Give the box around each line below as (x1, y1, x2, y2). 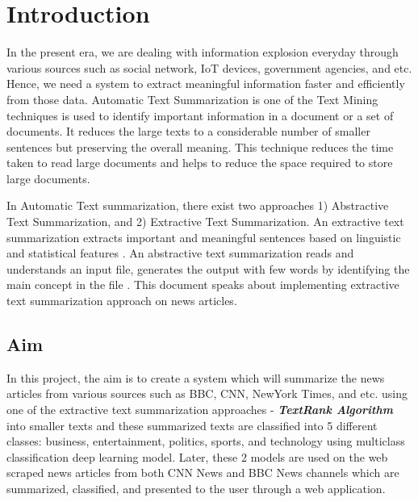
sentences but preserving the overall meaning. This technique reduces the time (6, 138, 394, 155)
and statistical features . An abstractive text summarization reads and (6, 245, 354, 261)
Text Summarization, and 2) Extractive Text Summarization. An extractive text (6, 213, 404, 230)
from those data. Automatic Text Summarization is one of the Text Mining (6, 90, 378, 107)
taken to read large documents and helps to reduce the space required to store (6, 154, 393, 171)
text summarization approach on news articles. (6, 292, 237, 309)
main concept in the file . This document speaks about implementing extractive (6, 276, 399, 293)
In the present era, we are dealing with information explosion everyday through (6, 44, 399, 61)
